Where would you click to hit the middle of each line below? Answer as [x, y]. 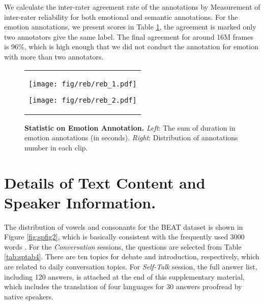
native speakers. [29, 296]
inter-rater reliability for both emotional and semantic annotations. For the [121, 17]
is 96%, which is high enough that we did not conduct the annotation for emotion [131, 47]
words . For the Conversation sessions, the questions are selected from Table [123, 246]
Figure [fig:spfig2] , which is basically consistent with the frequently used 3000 [124, 237]
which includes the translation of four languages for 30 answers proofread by [123, 286]
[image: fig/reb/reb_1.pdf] [83, 84]
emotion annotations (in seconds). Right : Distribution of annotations [131, 138]
